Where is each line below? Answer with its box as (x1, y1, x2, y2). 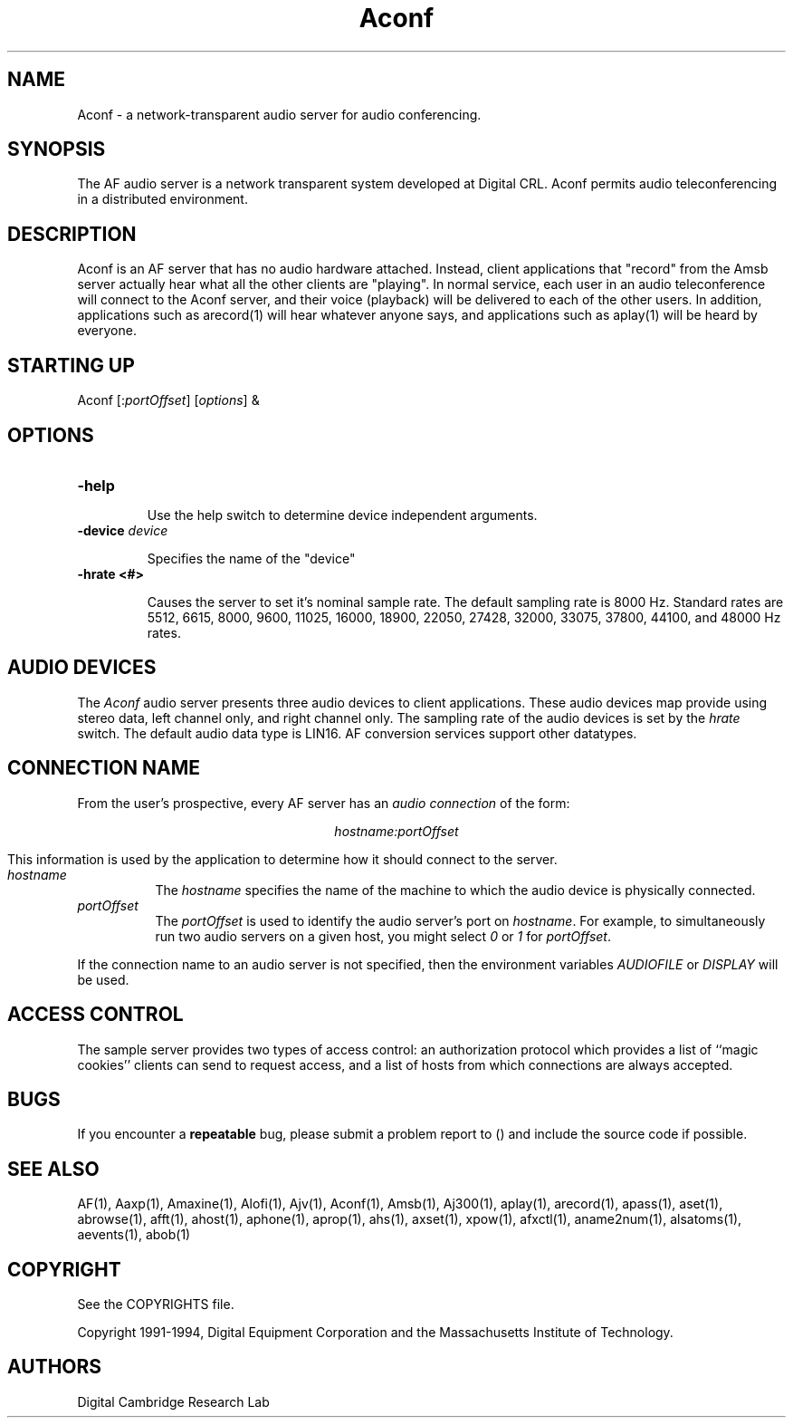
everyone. (77, 323, 137, 339)
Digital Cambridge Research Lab (77, 1393, 270, 1410)
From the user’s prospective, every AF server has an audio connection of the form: (77, 794, 570, 811)
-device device (77, 522, 168, 538)
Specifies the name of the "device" (147, 550, 356, 566)
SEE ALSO (7, 1157, 100, 1180)
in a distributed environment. (77, 191, 248, 207)
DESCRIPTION (7, 222, 137, 246)
